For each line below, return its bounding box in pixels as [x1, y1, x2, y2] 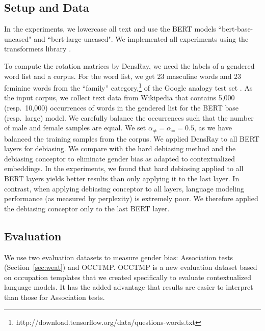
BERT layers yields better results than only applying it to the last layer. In [4, 173, 240, 184]
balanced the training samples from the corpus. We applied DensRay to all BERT [4, 133, 259, 144]
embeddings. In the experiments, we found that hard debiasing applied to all [4, 163, 244, 174]
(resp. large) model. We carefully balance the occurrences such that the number [4, 112, 254, 123]
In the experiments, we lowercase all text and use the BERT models [4, 23, 216, 34]
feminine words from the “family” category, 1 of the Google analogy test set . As [4, 81, 253, 93]
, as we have [194, 122, 232, 133]
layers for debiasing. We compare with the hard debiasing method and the [4, 143, 236, 154]
